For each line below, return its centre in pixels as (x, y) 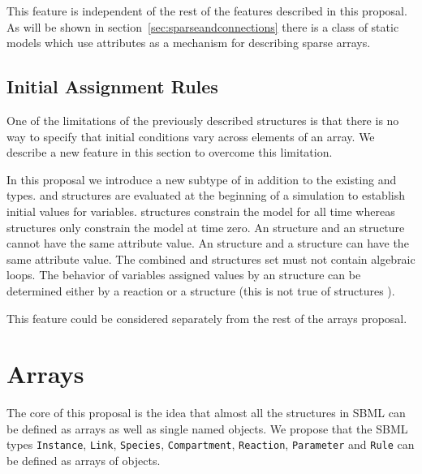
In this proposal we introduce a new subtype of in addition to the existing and (202, 179)
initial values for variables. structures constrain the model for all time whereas (201, 211)
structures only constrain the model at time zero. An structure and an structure (206, 227)
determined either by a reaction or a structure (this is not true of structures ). (201, 290)
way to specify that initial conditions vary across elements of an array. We (191, 136)
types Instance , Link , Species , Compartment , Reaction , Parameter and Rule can (211, 444)
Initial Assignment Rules (112, 86)
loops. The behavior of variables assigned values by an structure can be (184, 275)
